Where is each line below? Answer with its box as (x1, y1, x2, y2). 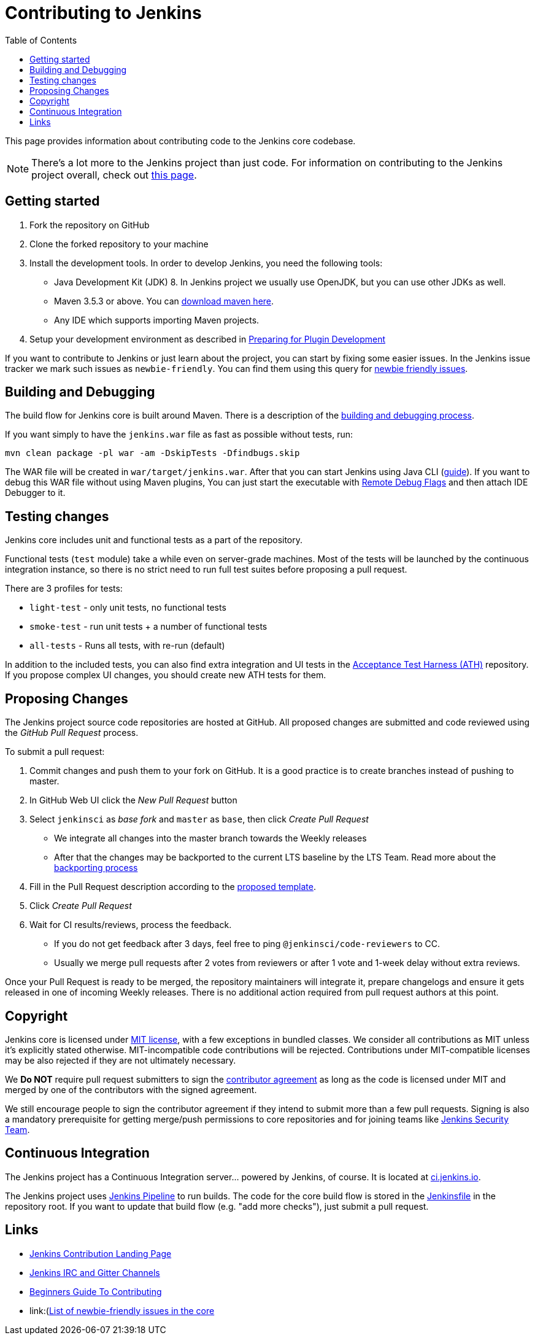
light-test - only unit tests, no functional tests (29, 602, 226, 613)
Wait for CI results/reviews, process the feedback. (29, 919, 232, 930)
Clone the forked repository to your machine (29, 238, 209, 249)
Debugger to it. (5, 487, 66, 498)
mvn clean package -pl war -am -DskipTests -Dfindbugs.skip (5, 448, 300, 458)
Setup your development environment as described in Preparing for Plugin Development (29, 333, 385, 344)
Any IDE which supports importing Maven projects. (54, 314, 260, 325)
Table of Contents (5, 34, 77, 45)
